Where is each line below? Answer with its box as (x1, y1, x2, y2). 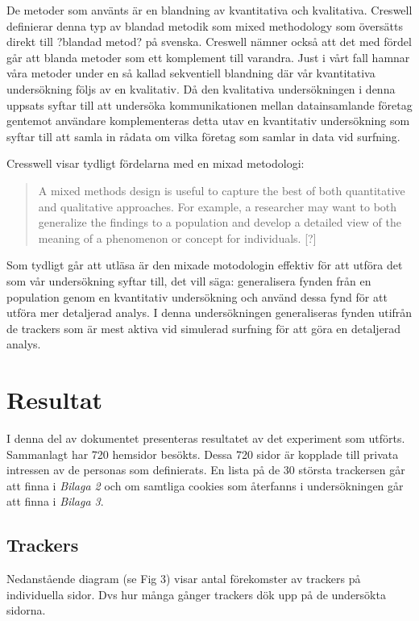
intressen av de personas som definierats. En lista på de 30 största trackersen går (6, 461, 405, 478)
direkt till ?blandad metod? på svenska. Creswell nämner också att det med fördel (6, 33, 412, 50)
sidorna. (6, 602, 46, 619)
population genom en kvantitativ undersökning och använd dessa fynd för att (6, 288, 388, 305)
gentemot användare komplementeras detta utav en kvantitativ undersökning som (6, 112, 410, 129)
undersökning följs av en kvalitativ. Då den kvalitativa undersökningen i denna (6, 80, 396, 97)
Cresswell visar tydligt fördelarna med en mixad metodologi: (6, 155, 305, 172)
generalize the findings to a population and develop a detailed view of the (38, 214, 401, 231)
